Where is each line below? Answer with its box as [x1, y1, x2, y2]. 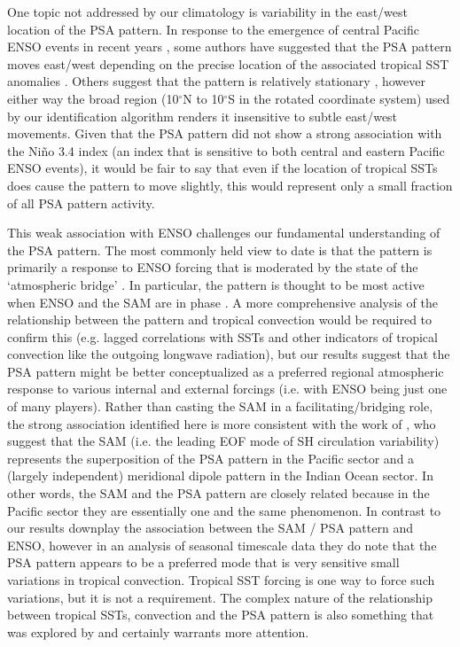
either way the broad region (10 [7, 89, 179, 107]
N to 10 [183, 89, 224, 107]
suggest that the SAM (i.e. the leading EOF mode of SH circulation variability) [7, 432, 440, 450]
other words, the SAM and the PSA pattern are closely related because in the [7, 484, 430, 503]
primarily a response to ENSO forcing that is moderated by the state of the [7, 258, 418, 277]
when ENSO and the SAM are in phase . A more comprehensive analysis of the [7, 292, 438, 311]
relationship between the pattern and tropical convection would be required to [7, 310, 433, 329]
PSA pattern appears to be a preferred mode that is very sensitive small [7, 553, 400, 572]
